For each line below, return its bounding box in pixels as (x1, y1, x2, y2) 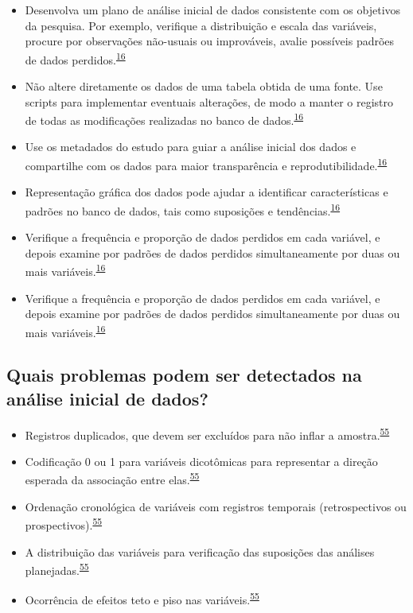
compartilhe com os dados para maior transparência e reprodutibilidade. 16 (25, 155, 388, 173)
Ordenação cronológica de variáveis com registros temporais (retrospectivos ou (25, 498, 407, 514)
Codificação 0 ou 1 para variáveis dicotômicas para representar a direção (25, 452, 378, 469)
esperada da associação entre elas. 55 (25, 469, 200, 488)
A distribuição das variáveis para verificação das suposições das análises (25, 543, 375, 560)
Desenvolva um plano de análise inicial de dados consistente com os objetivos (25, 2, 401, 17)
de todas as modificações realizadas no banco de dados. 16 (25, 110, 304, 128)
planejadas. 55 (25, 560, 89, 578)
